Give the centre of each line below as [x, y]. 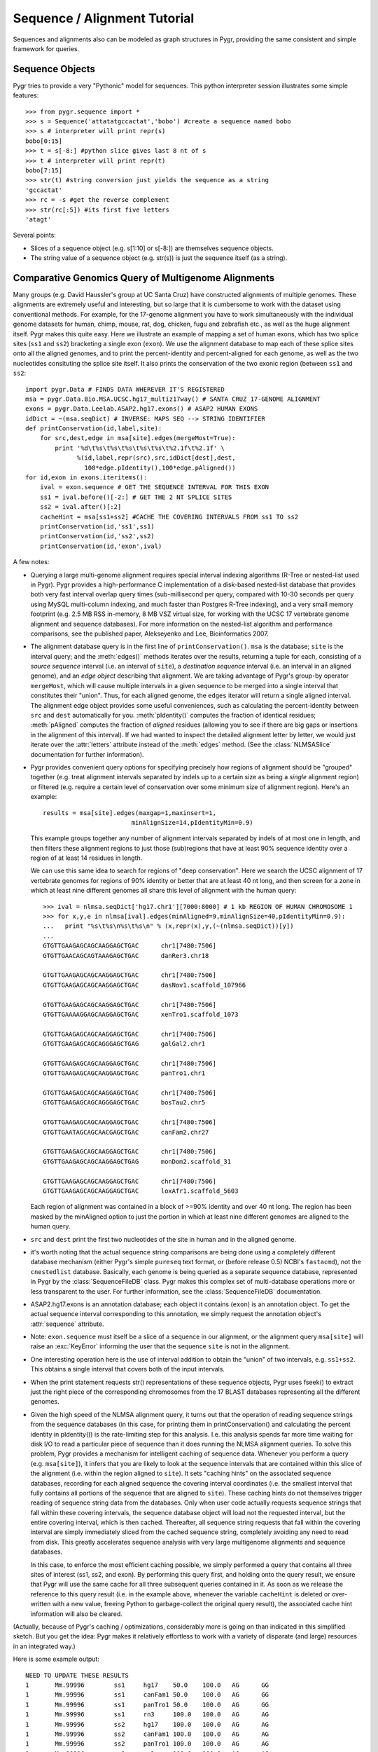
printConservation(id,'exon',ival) [101, 546]
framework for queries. [46, 48]
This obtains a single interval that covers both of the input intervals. [128, 1369]
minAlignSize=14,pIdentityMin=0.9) [192, 822]
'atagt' [38, 219]
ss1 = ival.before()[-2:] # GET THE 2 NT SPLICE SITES [136, 497]
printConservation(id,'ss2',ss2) [97, 536]
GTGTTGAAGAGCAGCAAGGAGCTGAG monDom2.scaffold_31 [137, 1161]
